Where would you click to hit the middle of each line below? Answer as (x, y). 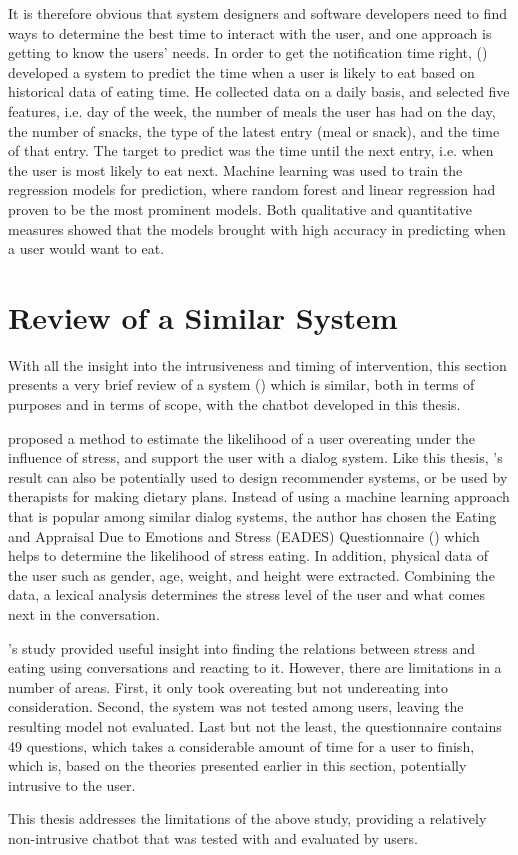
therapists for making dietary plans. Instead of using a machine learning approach (259, 496)
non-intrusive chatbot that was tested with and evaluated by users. (213, 837)
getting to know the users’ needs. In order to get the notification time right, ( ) (248, 52)
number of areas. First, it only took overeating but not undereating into (228, 686)
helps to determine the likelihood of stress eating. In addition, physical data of (248, 555)
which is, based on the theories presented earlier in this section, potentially (237, 765)
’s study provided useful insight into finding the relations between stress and (242, 647)
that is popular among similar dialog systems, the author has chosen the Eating (252, 516)
